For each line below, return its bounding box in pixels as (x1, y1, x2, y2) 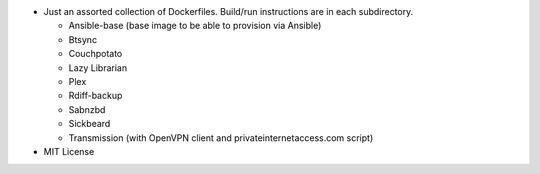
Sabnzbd (68, 103, 106, 115)
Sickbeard (68, 118, 111, 130)
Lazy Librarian (68, 61, 128, 74)
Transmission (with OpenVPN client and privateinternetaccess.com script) (68, 131, 374, 144)
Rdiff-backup (68, 90, 123, 102)
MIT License (43, 145, 95, 157)
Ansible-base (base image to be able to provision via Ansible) (68, 20, 322, 32)
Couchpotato (68, 48, 123, 60)
